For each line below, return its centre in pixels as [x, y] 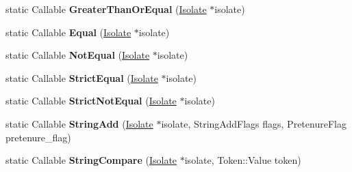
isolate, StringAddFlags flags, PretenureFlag [254, 123]
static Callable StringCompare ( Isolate [91, 160]
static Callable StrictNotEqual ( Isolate [91, 101]
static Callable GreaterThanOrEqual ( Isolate [106, 9]
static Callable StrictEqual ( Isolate [82, 77]
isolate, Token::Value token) [243, 160]
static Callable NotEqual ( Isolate [78, 55]
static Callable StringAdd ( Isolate [79, 123]
